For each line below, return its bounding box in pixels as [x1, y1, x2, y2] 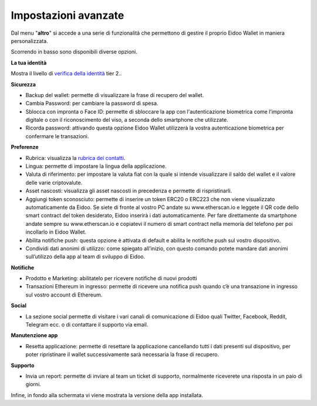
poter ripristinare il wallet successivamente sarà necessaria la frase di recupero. [25, 351, 220, 358]
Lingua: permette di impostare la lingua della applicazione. [25, 162, 167, 170]
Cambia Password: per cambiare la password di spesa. [25, 100, 158, 107]
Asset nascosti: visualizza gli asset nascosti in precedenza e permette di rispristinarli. [25, 187, 232, 194]
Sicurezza [11, 81, 36, 88]
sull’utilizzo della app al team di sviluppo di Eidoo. [25, 253, 146, 260]
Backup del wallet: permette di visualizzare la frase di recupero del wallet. [25, 91, 204, 98]
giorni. [25, 381, 41, 388]
